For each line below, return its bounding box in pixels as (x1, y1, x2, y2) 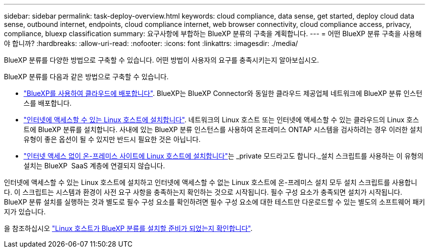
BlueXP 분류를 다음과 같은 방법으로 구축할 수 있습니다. (4, 72, 169, 81)
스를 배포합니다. (24, 99, 72, 107)
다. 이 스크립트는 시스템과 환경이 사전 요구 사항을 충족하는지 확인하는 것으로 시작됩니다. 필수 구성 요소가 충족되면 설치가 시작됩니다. (4, 188, 403, 196)
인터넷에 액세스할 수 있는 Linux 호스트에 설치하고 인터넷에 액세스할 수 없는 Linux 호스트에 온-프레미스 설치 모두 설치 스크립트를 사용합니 (4, 178, 417, 186)
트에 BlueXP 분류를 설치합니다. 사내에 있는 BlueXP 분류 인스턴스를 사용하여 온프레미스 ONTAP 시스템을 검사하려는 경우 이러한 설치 (24, 125, 423, 134)
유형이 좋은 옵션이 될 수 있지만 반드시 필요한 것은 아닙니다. (24, 135, 201, 143)
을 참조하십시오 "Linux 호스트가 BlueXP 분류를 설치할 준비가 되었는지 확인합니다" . (4, 224, 253, 232)
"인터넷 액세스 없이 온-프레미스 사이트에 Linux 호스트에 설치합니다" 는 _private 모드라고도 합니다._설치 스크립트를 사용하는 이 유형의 (24, 152, 424, 160)
